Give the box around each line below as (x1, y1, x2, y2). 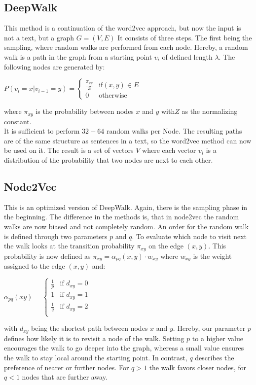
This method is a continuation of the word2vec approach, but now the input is (4, 23, 241, 33)
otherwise (99, 92, 127, 99)
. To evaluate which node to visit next (132, 231, 247, 241)
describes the (195, 352, 234, 363)
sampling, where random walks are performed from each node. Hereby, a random (4, 42, 248, 52)
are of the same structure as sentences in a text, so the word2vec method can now (4, 135, 252, 145)
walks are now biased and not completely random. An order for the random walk (4, 221, 249, 231)
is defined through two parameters (4, 231, 108, 241)
